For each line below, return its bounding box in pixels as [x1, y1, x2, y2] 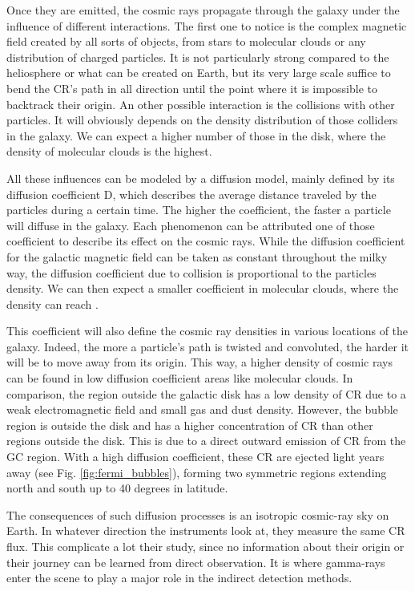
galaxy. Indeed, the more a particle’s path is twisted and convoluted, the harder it [6, 338, 409, 354]
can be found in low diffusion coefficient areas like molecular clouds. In [6, 370, 353, 387]
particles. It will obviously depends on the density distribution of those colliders [6, 111, 398, 128]
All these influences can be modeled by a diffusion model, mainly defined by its [6, 169, 395, 186]
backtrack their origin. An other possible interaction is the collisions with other [6, 95, 395, 112]
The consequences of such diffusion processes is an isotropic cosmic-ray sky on [6, 506, 389, 523]
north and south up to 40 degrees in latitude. [6, 480, 228, 496]
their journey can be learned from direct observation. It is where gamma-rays [6, 553, 385, 570]
